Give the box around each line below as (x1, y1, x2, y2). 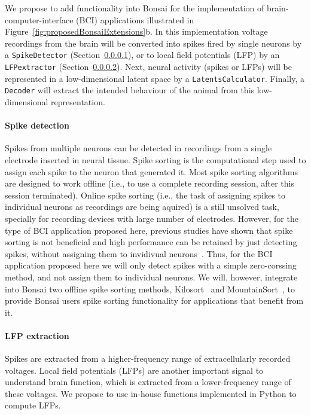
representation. (51, 96, 105, 108)
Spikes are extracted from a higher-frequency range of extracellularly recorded (5, 352, 291, 365)
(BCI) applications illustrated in (76, 13, 194, 26)
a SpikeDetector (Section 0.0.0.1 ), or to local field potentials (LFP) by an (5, 48, 280, 61)
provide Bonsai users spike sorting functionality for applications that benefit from (5, 294, 304, 307)
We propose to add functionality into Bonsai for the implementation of (5, 2, 264, 14)
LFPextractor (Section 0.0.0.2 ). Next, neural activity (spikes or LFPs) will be (5, 60, 292, 73)
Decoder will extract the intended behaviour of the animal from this (5, 84, 255, 96)
